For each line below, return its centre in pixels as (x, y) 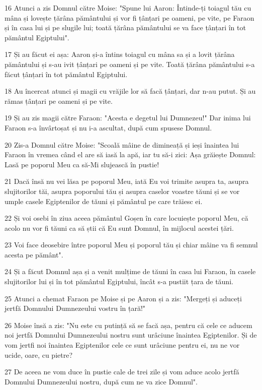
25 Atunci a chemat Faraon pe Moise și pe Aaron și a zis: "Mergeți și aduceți (123, 298)
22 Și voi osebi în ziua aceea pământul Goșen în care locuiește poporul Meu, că (126, 218)
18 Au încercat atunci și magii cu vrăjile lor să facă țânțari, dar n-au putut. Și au (130, 91)
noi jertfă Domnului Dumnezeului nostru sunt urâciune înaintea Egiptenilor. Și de (131, 335)
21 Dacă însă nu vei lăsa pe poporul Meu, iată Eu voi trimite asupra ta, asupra (127, 181)
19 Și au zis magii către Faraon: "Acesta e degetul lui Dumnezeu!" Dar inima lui (128, 118)
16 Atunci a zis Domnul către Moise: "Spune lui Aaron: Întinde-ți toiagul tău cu (128, 8)
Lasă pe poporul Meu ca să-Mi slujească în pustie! (82, 164)
